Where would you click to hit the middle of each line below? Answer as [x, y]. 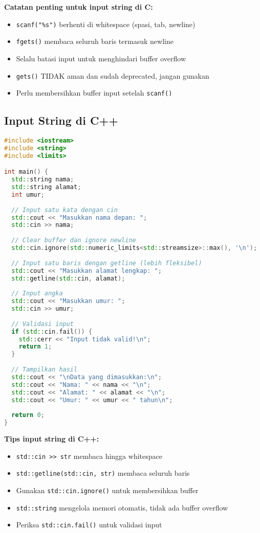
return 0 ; [28, 415]
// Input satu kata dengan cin [64, 210]
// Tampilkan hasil [45, 370]
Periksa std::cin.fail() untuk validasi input [89, 525]
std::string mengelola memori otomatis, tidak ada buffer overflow [122, 507]
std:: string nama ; [43, 180]
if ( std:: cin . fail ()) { [52, 331]
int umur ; [28, 194]
